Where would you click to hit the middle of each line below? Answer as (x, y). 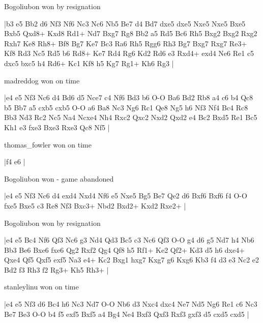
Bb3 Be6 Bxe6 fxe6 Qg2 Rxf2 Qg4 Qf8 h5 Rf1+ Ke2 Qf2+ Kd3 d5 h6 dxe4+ (125, 249)
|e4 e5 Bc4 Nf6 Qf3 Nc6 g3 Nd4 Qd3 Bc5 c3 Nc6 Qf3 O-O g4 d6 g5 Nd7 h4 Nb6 (129, 240)
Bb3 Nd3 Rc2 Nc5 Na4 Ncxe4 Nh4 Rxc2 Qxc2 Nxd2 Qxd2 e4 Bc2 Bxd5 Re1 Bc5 (131, 117)
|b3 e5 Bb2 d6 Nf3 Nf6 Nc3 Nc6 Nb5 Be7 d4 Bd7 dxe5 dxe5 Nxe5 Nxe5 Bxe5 (125, 23)
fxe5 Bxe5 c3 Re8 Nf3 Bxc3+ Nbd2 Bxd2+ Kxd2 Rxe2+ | (95, 205)
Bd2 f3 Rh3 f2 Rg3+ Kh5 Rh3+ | (56, 269)
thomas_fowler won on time (48, 144)
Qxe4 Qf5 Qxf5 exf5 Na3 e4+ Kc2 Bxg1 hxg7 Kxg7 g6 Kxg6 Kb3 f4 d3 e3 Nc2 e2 (132, 260)
